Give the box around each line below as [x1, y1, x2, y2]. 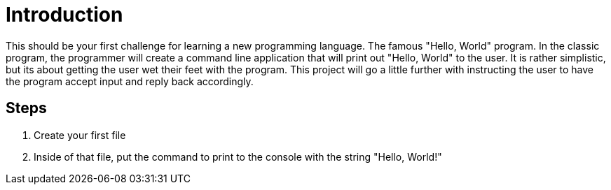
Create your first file [34, 129, 126, 141]
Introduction [6, 3, 123, 27]
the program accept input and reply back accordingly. [6, 75, 254, 87]
